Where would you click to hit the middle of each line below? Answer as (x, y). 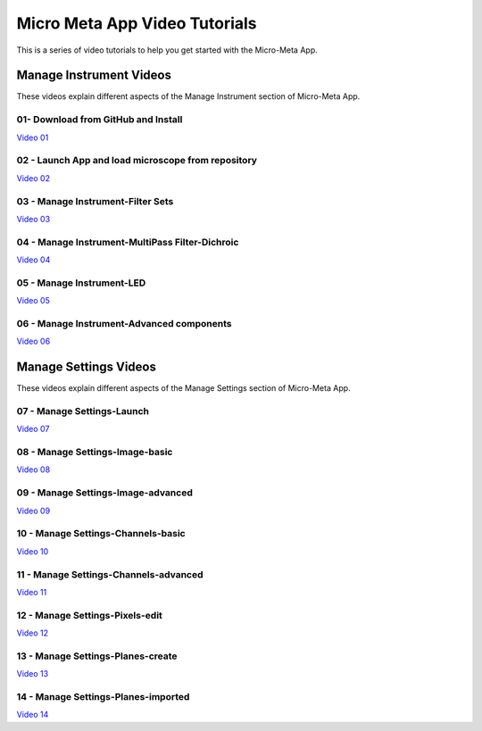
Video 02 (33, 178)
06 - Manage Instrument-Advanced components (124, 323)
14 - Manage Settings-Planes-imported (103, 696)
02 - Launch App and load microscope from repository (137, 161)
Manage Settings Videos (86, 367)
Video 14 (33, 715)
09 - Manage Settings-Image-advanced (105, 493)
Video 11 (32, 592)
